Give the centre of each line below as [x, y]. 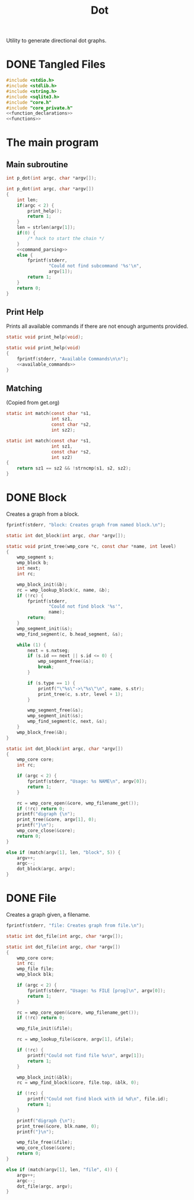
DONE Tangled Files [56, 64]
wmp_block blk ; [36, 975]
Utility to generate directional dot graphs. [56, 41]
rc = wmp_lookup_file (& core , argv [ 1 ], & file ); [75, 1039]
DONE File [31, 898]
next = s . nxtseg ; [49, 650]
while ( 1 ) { [31, 645]
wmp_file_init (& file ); [45, 1029]
